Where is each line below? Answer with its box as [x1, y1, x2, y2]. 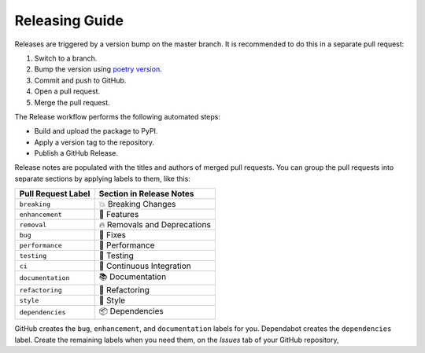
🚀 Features [98, 209, 139, 220]
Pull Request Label [19, 189, 91, 200]
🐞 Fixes [98, 230, 126, 241]
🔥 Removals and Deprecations [98, 219, 212, 230]
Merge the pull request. [34, 97, 110, 107]
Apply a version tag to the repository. [34, 138, 155, 147]
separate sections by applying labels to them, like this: [14, 174, 190, 183]
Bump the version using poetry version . [34, 64, 162, 74]
